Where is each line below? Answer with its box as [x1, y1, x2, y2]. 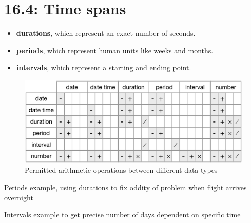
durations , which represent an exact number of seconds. [16, 28, 196, 38]
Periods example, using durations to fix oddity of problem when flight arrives [4, 181, 247, 192]
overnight [4, 192, 33, 202]
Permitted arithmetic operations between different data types [25, 165, 218, 175]
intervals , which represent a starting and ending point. [16, 62, 191, 73]
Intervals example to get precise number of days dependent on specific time [4, 209, 241, 220]
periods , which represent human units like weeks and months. [16, 45, 214, 55]
